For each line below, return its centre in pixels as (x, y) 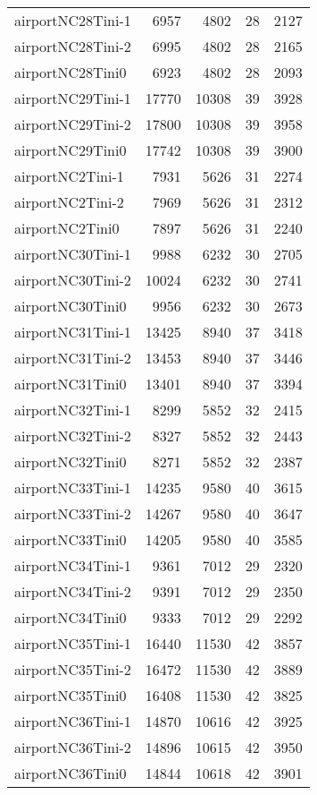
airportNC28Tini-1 (73, 20)
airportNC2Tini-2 (69, 202)
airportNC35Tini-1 (73, 643)
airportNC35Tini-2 (73, 669)
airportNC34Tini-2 (73, 591)
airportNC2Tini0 (67, 228)
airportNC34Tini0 (71, 617)
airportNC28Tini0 (71, 72)
